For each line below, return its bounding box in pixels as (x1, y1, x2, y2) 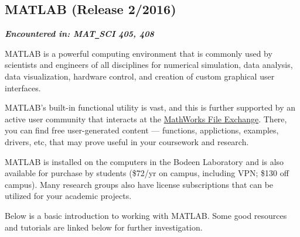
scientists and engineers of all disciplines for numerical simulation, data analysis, (5, 59, 293, 71)
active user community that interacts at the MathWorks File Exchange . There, (5, 112, 287, 125)
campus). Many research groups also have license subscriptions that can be (5, 178, 274, 190)
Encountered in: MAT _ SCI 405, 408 (5, 28, 154, 40)
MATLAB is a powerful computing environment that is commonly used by (5, 47, 272, 59)
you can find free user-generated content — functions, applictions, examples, (5, 124, 279, 136)
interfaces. (5, 81, 41, 94)
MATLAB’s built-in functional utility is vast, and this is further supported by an (5, 101, 296, 114)
